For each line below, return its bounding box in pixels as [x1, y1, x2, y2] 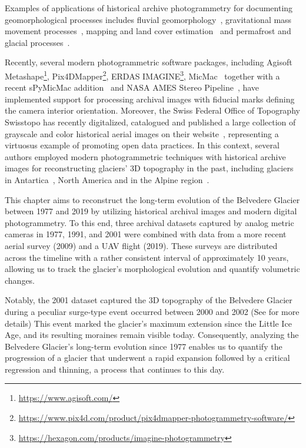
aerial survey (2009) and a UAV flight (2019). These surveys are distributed [5, 239, 278, 251]
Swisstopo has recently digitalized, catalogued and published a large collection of [5, 116, 296, 128]
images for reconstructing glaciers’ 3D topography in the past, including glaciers [5, 162, 294, 174]
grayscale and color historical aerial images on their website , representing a [5, 127, 279, 140]
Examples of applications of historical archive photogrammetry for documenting [5, 2, 293, 14]
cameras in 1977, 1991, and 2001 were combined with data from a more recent [5, 228, 287, 240]
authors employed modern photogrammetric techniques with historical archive [5, 150, 286, 162]
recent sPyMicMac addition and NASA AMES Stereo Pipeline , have [5, 81, 260, 94]
